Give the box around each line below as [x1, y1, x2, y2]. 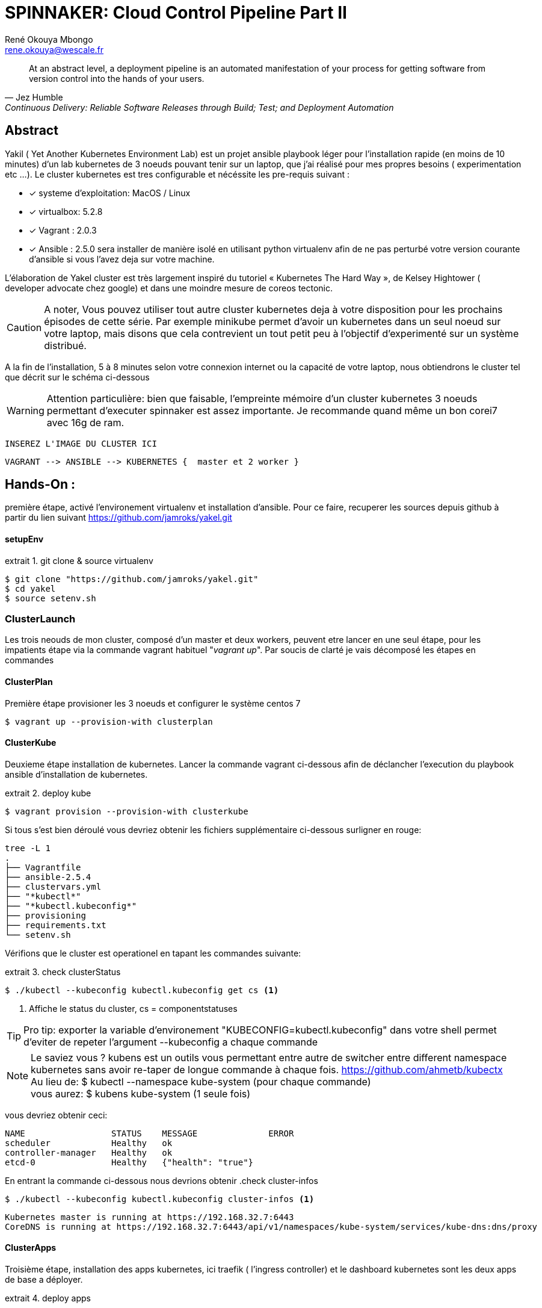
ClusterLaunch [5, 613, 76, 625]
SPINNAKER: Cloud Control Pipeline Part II [5, 2, 347, 23]
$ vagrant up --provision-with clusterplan [5, 716, 213, 727]
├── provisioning [5, 910, 86, 920]
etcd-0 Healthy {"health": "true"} [5, 1157, 254, 1167]
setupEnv [5, 534, 44, 545]
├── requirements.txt [5, 920, 106, 930]
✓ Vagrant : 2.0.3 [29, 225, 97, 235]
